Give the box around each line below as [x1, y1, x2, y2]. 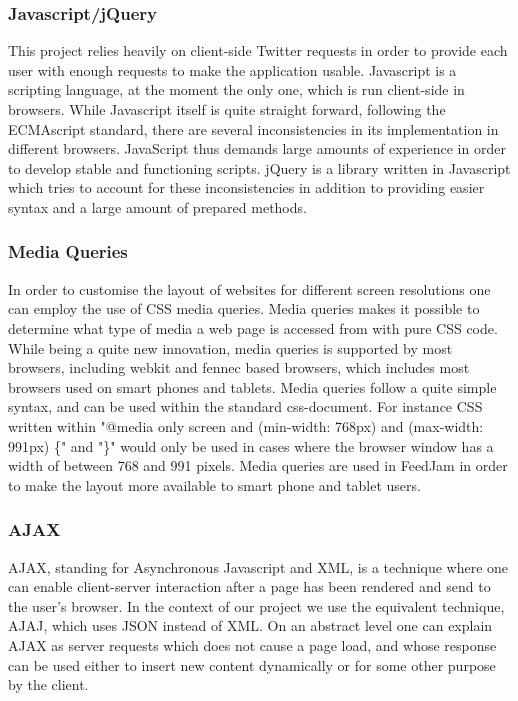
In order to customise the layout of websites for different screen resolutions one [8, 278, 491, 299]
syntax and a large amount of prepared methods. [8, 196, 307, 217]
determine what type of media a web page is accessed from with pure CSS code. [8, 317, 498, 338]
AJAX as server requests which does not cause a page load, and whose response [8, 634, 497, 655]
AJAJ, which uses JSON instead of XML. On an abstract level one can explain [8, 615, 493, 636]
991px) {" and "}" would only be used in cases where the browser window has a [8, 435, 494, 456]
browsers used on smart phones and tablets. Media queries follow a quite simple [8, 376, 497, 397]
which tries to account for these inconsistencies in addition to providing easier [8, 177, 485, 198]
